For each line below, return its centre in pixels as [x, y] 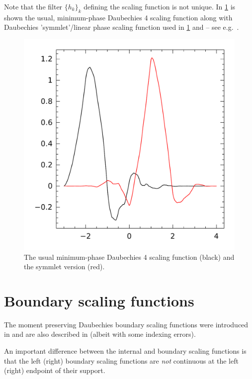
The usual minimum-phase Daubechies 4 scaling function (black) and [129, 257]
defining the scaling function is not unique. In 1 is [160, 6]
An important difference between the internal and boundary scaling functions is [125, 351]
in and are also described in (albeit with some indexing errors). [100, 334]
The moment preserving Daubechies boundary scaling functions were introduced [126, 324]
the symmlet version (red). [64, 266]
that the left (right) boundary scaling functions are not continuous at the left [121, 360]
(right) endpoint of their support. [55, 370]
